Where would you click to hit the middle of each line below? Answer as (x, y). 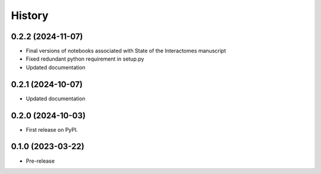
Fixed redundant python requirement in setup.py (85, 59)
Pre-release (40, 161)
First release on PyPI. (52, 129)
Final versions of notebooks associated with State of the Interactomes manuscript (126, 51)
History (30, 15)
